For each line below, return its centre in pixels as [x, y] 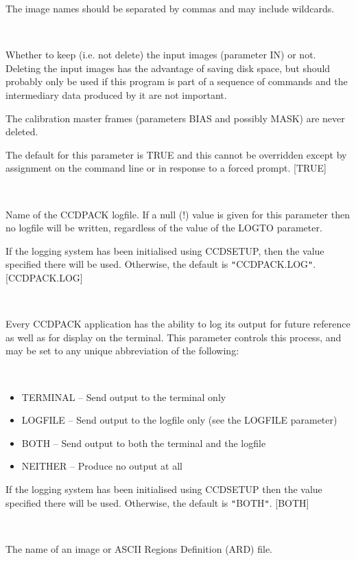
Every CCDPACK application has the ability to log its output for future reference [178, 324]
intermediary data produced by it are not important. [116, 94]
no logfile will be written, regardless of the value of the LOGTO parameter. [164, 228]
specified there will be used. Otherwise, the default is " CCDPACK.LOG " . [161, 264]
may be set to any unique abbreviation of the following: [122, 351]
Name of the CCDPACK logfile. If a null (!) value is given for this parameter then [178, 214]
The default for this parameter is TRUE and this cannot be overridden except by [176, 154]
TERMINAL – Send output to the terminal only [124, 397]
